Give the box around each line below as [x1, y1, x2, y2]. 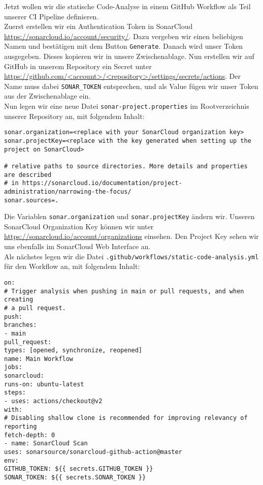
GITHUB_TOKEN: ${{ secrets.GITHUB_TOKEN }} [4, 465, 153, 473]
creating [4, 296, 34, 304]
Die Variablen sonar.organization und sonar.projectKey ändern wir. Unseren [4, 211, 255, 222]
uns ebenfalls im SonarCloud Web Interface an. [4, 241, 151, 252]
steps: [4, 389, 26, 397]
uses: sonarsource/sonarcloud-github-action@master [4, 448, 182, 456]
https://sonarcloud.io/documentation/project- [22, 179, 182, 187]
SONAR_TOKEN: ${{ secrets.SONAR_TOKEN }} [4, 474, 146, 481]
